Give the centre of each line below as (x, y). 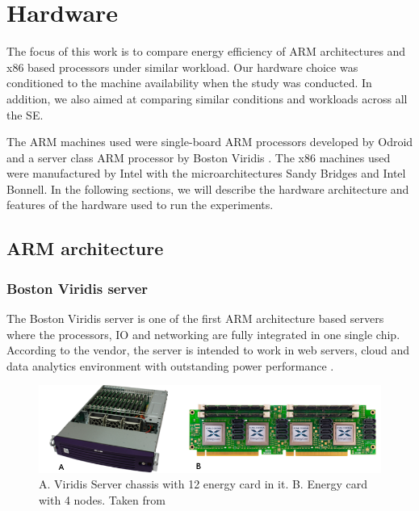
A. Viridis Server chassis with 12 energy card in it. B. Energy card (203, 484)
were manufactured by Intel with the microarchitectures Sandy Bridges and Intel (206, 173)
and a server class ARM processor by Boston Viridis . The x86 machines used (199, 157)
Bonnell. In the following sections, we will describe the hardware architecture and (208, 188)
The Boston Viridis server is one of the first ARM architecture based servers (195, 318)
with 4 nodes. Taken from (102, 499)
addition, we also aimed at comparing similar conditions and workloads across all (207, 98)
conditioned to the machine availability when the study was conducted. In (189, 83)
